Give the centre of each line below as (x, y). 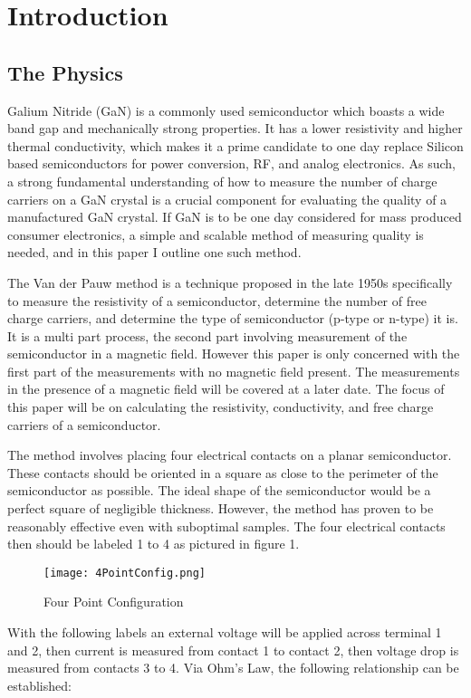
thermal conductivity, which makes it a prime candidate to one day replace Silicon (235, 145)
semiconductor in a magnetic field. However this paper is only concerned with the (234, 354)
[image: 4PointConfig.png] (125, 573)
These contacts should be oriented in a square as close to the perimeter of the (223, 472)
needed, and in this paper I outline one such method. (154, 252)
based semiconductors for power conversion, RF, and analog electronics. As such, (231, 163)
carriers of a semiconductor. (84, 424)
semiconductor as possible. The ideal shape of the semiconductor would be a (219, 490)
